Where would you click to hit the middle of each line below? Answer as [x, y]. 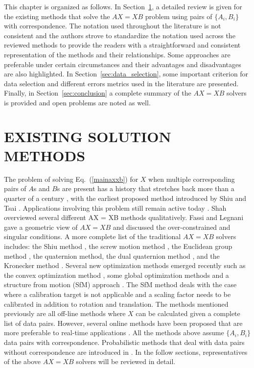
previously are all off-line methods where [65, 313]
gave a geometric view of [41, 227]
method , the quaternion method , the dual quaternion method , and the [112, 256]
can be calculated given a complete [188, 313]
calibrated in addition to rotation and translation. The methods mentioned [116, 304]
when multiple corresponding [192, 179]
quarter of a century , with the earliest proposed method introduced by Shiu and [125, 198]
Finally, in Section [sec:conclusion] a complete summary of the [98, 93]
